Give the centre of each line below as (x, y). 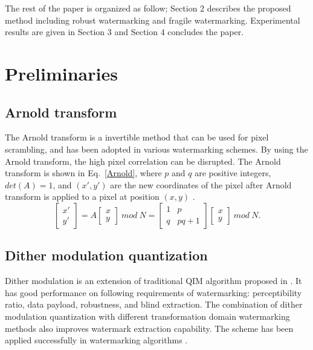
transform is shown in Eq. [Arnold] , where (83, 173)
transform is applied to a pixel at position (82, 196)
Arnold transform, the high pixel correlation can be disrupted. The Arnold (143, 161)
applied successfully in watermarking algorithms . (96, 340)
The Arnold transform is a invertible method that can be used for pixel (137, 137)
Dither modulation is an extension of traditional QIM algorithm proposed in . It (153, 281)
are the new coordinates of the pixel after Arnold (201, 184)
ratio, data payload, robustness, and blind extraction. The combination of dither (154, 304)
